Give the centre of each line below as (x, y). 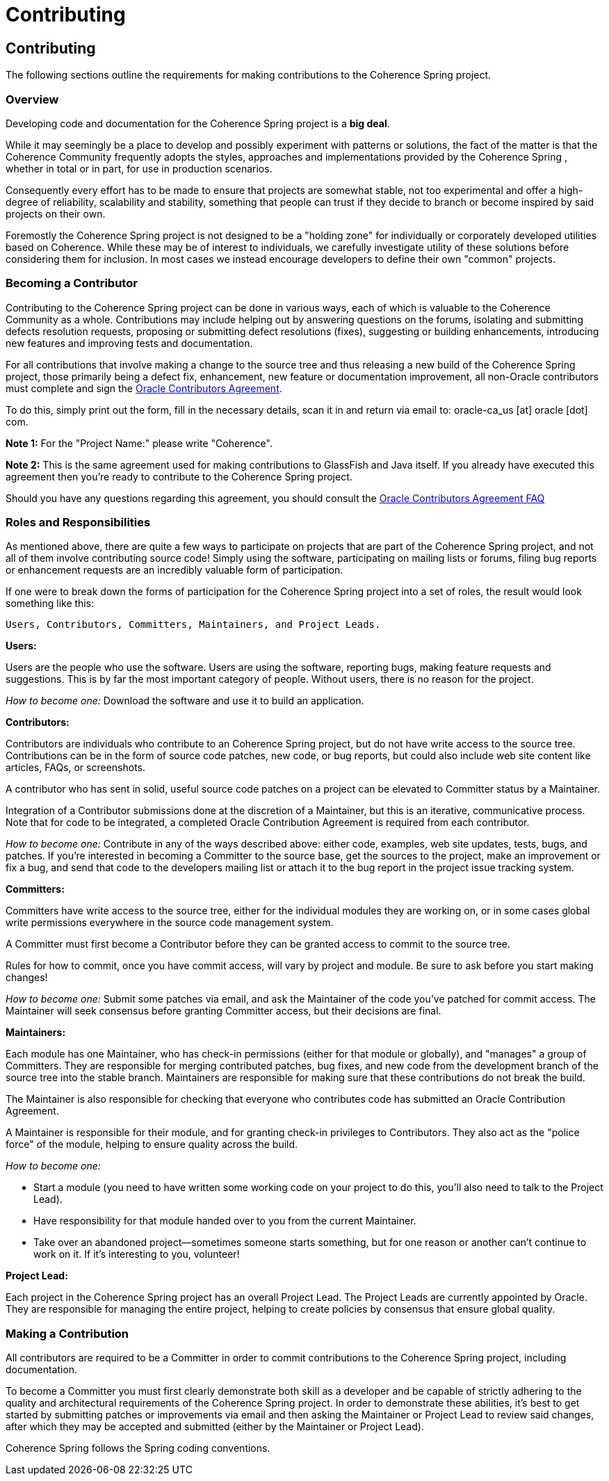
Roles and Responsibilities (78, 523)
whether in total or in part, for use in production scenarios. (139, 168)
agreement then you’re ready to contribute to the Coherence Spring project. (179, 476)
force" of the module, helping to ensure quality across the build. (152, 1144)
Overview (32, 99)
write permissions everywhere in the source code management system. (170, 923)
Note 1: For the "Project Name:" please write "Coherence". (139, 443)
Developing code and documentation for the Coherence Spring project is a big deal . (198, 123)
